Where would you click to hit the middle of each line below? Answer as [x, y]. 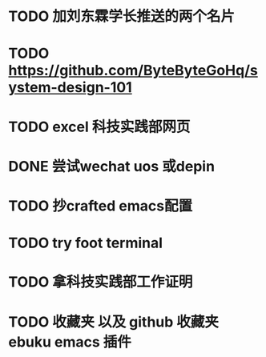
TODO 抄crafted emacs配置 [101, 206]
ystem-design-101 [70, 88]
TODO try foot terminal [85, 243]
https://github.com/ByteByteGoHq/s [133, 71]
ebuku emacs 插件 [70, 342]
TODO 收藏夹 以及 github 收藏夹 [113, 322]
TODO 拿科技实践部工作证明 [101, 282]
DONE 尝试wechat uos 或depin [111, 166]
